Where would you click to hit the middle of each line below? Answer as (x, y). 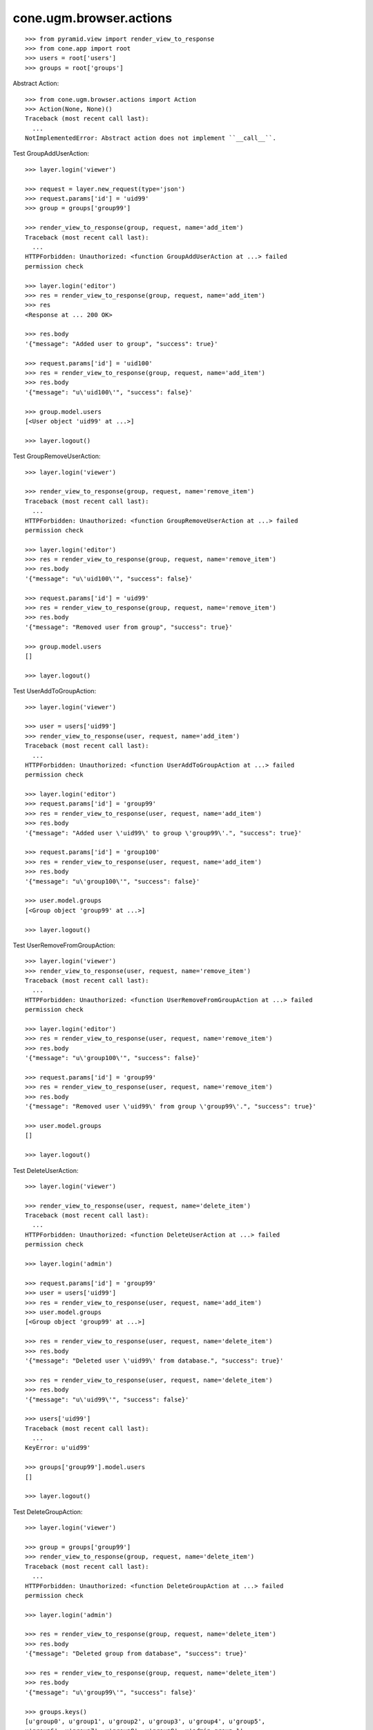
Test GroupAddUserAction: (51, 154)
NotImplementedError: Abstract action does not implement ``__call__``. (151, 138)
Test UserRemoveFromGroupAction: (64, 945)
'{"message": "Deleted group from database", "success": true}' (136, 1654)
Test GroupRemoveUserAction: (57, 456)
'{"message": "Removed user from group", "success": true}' (129, 627)
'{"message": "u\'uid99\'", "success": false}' (107, 1399)
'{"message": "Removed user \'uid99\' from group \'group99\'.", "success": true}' (171, 1107)
